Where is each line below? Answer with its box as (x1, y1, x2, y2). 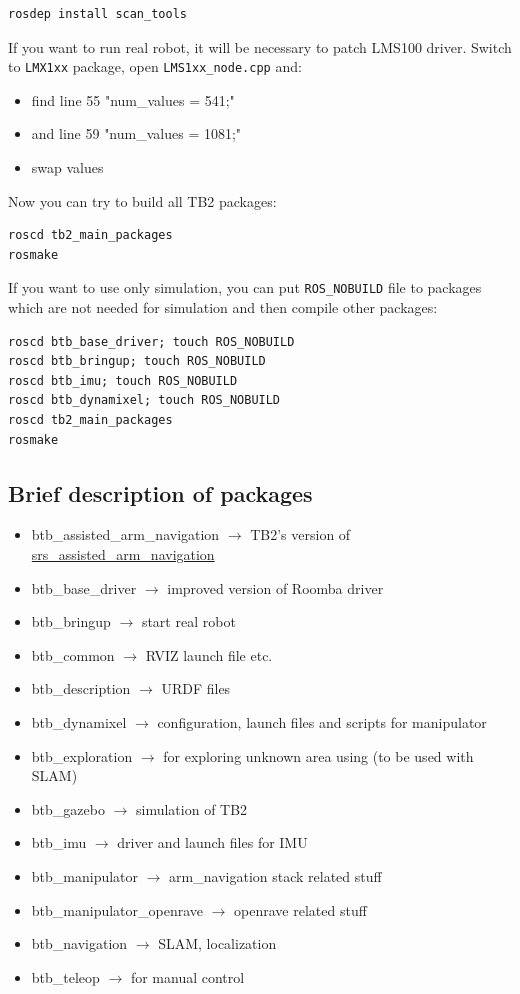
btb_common (31, 644, 115, 665)
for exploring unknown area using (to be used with (163, 745, 474, 766)
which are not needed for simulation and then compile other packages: (8, 297, 438, 318)
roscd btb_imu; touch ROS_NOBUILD (8, 373, 238, 388)
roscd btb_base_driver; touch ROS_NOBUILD (8, 334, 295, 349)
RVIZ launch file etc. (145, 644, 273, 665)
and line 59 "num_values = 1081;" (31, 123, 242, 144)
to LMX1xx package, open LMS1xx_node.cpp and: (8, 56, 302, 77)
